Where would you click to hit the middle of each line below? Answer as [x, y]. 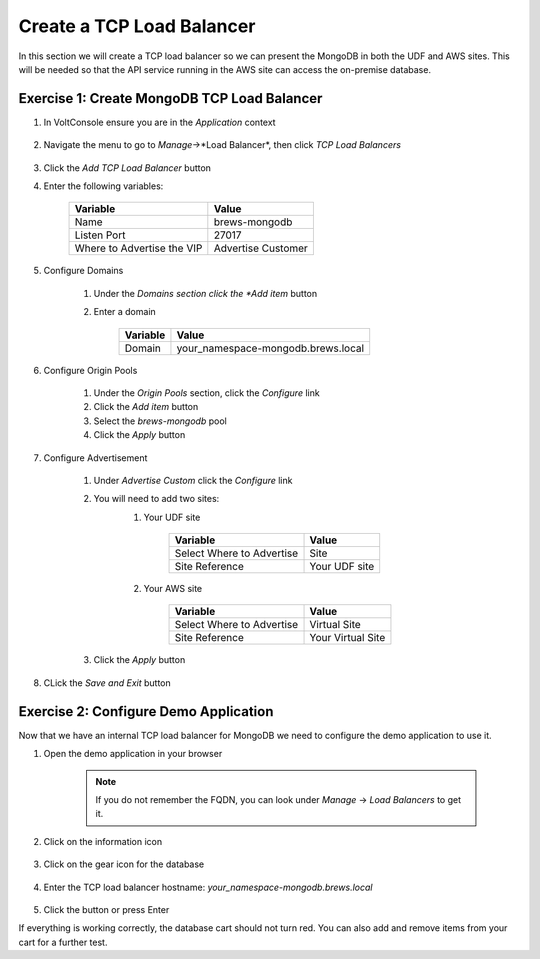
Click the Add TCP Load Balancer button [127, 167]
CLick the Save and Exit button [107, 682]
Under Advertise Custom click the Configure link [193, 480]
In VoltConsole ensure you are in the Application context [159, 122]
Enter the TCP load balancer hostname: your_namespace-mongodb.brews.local [208, 887]
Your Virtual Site [347, 638]
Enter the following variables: [103, 186]
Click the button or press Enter [106, 909]
